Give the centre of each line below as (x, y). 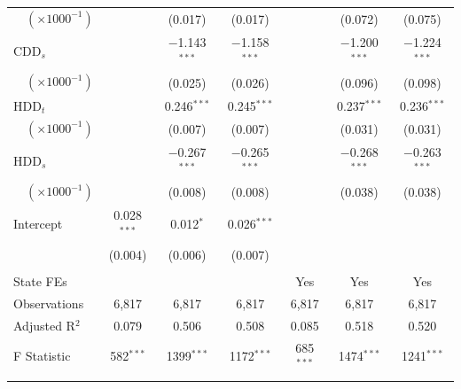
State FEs (40, 281)
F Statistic (42, 356)
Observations (49, 303)
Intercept (38, 224)
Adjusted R (44, 325)
